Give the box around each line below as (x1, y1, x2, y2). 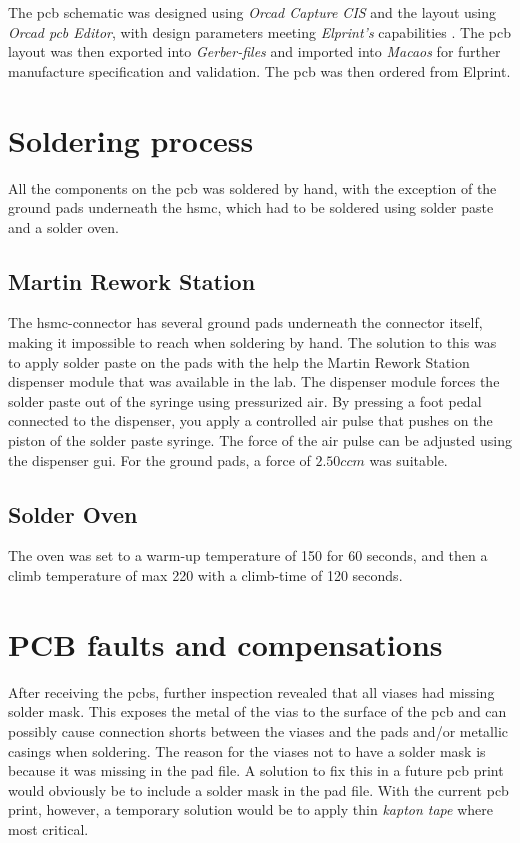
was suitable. (369, 449, 448, 470)
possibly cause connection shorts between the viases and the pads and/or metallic (8, 720, 508, 741)
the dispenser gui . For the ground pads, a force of (8, 449, 311, 470)
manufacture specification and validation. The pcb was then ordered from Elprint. (8, 60, 511, 81)
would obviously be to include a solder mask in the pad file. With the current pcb (8, 779, 509, 800)
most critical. (8, 818, 89, 839)
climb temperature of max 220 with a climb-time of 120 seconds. (8, 565, 403, 586)
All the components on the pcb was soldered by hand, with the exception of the (8, 177, 497, 198)
